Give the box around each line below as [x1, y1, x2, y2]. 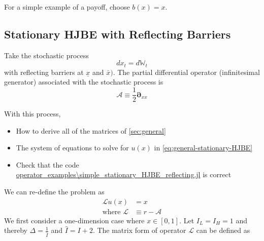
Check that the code [16, 159, 79, 170]
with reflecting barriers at [4, 66, 84, 77]
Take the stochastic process [4, 50, 89, 60]
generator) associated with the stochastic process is [4, 76, 163, 87]
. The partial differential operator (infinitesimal [113, 66, 260, 77]
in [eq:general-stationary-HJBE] [154, 142, 253, 153]
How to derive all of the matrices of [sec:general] [16, 125, 166, 136]
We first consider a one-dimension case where [4, 215, 145, 225]
